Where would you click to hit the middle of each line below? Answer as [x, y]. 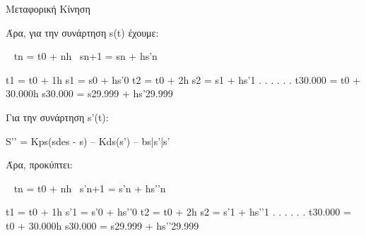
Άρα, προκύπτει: [39, 164]
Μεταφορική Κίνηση [48, 8]
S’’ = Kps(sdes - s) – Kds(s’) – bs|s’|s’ [88, 141]
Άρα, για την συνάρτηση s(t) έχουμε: [82, 32]
